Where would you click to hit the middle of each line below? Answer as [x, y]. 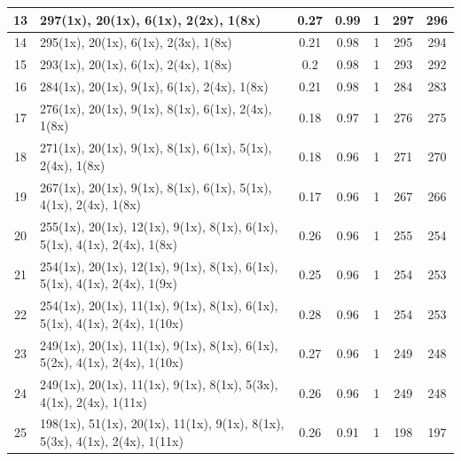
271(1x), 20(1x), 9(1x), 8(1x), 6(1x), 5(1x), [156, 148]
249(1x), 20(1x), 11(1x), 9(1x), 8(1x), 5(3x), [159, 383]
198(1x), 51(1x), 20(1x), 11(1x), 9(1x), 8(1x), [162, 423]
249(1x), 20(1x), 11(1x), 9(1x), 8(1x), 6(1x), [159, 344]
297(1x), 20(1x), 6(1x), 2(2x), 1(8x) [151, 19]
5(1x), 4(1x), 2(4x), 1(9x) [109, 283]
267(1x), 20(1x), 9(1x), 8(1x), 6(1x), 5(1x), [156, 187]
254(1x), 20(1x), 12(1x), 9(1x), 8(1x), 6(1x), [159, 266]
